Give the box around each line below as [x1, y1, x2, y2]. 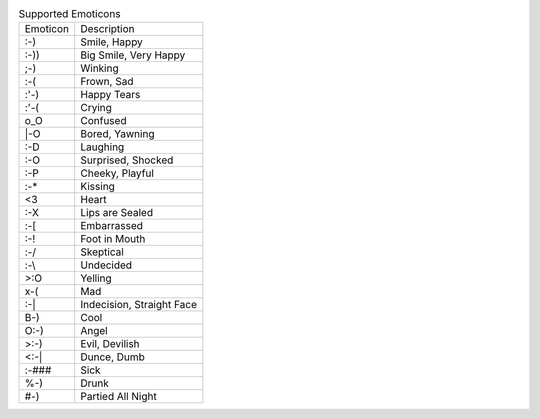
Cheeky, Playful [80, 166, 155, 180]
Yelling [80, 271, 112, 285]
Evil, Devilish [80, 337, 140, 351]
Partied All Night [80, 390, 157, 404]
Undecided [80, 258, 133, 272]
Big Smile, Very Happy [80, 48, 186, 62]
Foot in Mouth [80, 232, 146, 246]
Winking [80, 61, 119, 75]
